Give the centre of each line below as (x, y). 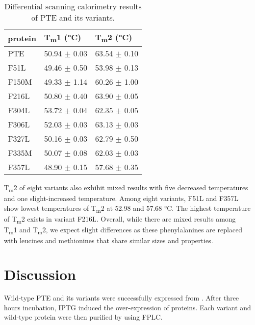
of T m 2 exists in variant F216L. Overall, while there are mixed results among (120, 219)
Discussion (40, 274)
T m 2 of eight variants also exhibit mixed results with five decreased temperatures (126, 188)
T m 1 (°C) (63, 38)
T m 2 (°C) (114, 38)
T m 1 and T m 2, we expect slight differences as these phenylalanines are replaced (123, 230)
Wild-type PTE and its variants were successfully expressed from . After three (122, 298)
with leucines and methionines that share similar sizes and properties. (109, 240)
